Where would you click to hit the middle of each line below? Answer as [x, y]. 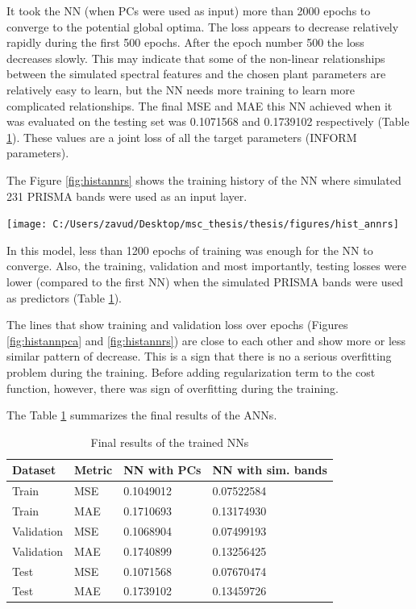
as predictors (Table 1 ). [64, 297]
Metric [94, 470]
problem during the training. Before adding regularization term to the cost [191, 371]
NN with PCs [162, 470]
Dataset [34, 470]
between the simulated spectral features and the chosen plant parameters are [196, 74]
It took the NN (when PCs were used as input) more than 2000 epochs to [189, 10]
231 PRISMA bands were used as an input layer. [127, 196]
